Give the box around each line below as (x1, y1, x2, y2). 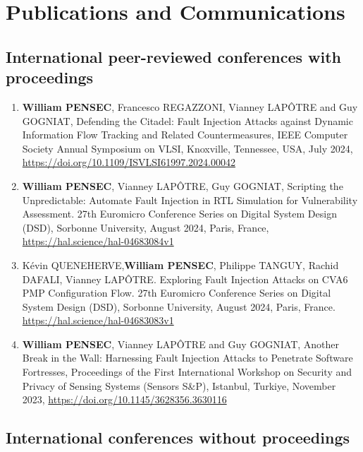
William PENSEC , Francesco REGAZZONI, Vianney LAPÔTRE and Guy (22, 99, 358, 114)
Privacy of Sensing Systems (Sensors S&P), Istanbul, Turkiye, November (22, 378, 336, 393)
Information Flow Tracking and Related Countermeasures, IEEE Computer (22, 127, 348, 142)
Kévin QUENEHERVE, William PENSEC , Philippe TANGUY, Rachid (22, 257, 339, 272)
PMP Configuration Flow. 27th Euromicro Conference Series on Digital (22, 285, 331, 300)
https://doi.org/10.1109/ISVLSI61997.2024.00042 (22, 155, 235, 169)
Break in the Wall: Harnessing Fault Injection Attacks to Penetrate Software (22, 350, 353, 365)
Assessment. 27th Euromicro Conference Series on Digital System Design (22, 206, 337, 221)
